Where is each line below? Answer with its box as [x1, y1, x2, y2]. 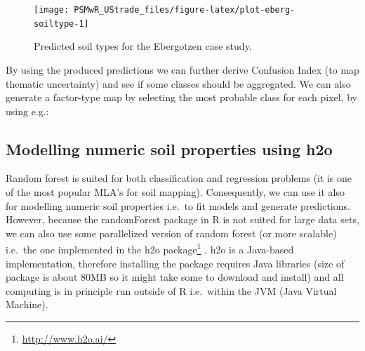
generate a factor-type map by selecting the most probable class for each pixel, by [6, 90, 357, 105]
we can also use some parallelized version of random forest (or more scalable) [6, 225, 337, 240]
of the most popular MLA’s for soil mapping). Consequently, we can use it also [6, 185, 345, 199]
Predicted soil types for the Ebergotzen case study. [34, 39, 252, 53]
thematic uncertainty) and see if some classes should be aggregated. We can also [6, 76, 351, 91]
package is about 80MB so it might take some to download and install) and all [6, 270, 344, 284]
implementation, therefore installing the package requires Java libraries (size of [6, 256, 345, 270]
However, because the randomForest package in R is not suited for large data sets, [6, 212, 359, 227]
